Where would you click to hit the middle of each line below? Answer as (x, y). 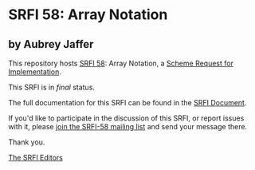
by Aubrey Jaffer (51, 44)
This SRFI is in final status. (52, 87)
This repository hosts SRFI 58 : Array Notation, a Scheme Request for (121, 63)
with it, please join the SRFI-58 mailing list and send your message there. (128, 127)
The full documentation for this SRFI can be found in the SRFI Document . (127, 103)
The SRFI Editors (36, 158)
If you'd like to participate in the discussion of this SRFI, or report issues (126, 118)
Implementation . (35, 72)
